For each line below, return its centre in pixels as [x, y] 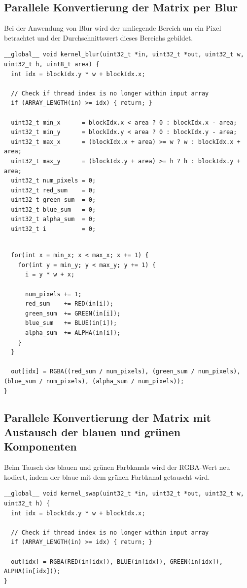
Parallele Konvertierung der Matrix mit [107, 417]
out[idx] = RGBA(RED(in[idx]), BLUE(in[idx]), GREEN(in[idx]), [117, 562]
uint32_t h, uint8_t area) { [52, 64]
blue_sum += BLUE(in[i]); [71, 323]
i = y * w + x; [50, 275]
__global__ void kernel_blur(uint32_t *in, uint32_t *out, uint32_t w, [124, 55]
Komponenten [40, 446]
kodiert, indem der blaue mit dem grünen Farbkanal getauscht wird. [107, 476]
